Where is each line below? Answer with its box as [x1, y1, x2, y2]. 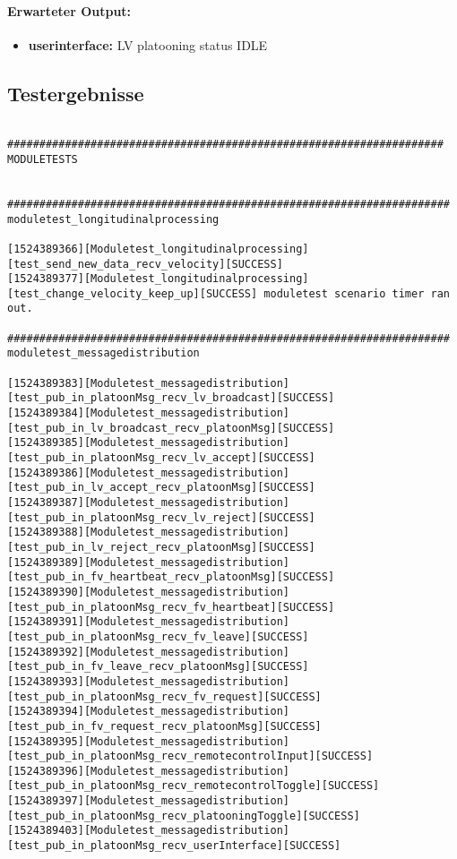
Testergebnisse [7, 79, 144, 107]
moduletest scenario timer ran [263, 287, 450, 300]
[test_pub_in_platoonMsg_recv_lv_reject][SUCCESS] [7, 511, 315, 524]
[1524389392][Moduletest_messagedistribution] [7, 645, 289, 658]
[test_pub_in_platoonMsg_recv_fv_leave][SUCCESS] [7, 630, 309, 643]
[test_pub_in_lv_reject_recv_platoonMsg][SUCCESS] [7, 540, 315, 554]
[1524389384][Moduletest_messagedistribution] [7, 407, 289, 420]
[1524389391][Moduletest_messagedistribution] [7, 615, 289, 629]
